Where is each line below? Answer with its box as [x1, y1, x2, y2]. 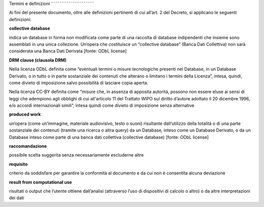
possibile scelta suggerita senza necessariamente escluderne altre [9, 152, 144, 158]
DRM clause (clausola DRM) [9, 57, 67, 63]
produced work [9, 112, 41, 117]
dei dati [9, 195, 24, 201]
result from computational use [9, 179, 72, 185]
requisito [9, 161, 28, 167]
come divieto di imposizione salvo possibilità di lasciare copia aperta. [9, 80, 149, 86]
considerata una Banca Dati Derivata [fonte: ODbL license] [9, 48, 127, 54]
